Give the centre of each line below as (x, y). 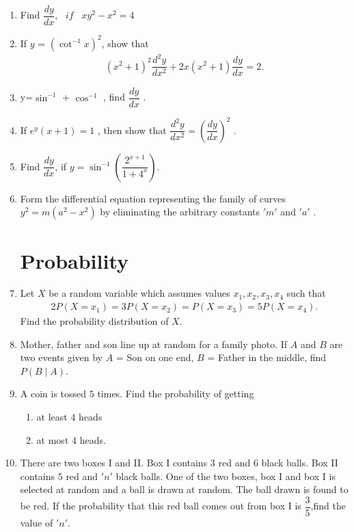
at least (52, 417)
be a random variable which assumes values (139, 293)
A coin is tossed (53, 394)
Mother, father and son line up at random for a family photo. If (154, 344)
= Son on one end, (155, 357)
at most (53, 439)
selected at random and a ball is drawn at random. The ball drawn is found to (184, 489)
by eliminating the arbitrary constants (180, 212)
